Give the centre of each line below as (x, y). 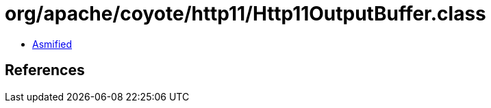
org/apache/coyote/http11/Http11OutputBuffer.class (245, 14)
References (45, 70)
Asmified (52, 44)
